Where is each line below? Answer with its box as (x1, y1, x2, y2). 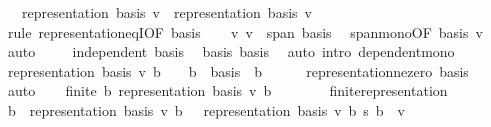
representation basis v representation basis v (21, 2, 312, 22)
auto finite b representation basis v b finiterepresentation (7, 80, 448, 101)
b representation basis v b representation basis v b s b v (7, 99, 406, 120)
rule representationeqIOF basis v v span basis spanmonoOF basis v (7, 21, 483, 42)
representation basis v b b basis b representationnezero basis (7, 60, 469, 81)
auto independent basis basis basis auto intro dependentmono (7, 41, 455, 62)
